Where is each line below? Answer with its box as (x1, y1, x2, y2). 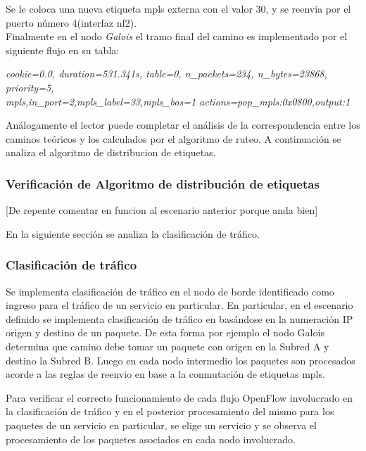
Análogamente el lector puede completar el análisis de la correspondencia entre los (6, 117, 360, 132)
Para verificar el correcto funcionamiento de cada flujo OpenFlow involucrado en (6, 390, 353, 405)
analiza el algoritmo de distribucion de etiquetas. (6, 145, 216, 160)
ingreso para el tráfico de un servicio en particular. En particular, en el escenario (6, 298, 353, 312)
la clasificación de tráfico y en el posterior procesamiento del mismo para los (6, 404, 334, 419)
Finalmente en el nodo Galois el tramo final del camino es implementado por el (6, 29, 348, 44)
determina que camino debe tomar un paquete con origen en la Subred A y (6, 338, 329, 353)
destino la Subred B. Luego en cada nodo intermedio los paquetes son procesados (6, 352, 355, 367)
